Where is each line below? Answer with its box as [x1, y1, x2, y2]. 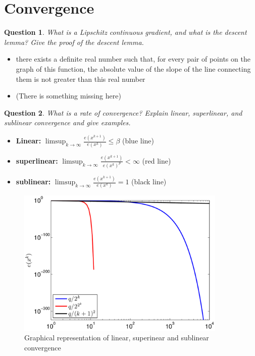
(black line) [131, 176, 167, 186]
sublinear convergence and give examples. [4, 117, 131, 128]
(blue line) [122, 135, 154, 146]
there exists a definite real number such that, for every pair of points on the [16, 54, 250, 64]
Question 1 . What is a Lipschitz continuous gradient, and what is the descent [4, 27, 247, 37]
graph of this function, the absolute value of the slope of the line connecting [16, 63, 251, 74]
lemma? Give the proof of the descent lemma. [4, 36, 144, 47]
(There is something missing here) [16, 90, 121, 101]
